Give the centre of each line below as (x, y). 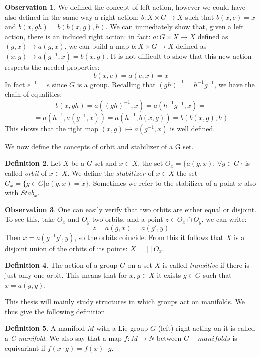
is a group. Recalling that (116, 84)
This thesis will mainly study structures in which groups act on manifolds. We (125, 302)
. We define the (91, 172)
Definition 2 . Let (33, 163)
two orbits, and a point (127, 219)
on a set (140, 265)
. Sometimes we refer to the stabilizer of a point (162, 183)
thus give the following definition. (56, 311)
